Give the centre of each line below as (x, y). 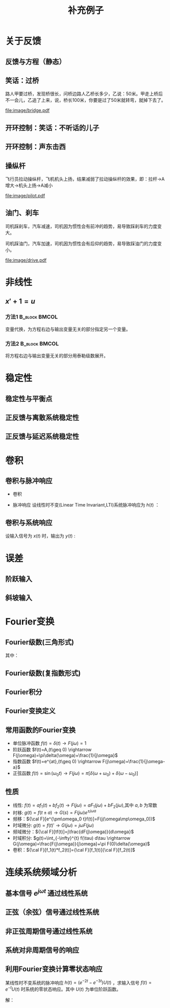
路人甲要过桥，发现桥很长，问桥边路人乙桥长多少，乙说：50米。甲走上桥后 (84, 94)
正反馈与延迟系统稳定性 (42, 437)
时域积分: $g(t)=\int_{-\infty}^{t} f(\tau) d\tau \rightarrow (71, 838)
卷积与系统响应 (29, 523)
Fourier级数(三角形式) (40, 642)
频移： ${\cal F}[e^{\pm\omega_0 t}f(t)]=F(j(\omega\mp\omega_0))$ (84, 819)
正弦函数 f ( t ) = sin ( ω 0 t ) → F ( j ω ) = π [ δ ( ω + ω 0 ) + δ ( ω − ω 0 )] (75, 774)
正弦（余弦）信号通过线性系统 (52, 912)
